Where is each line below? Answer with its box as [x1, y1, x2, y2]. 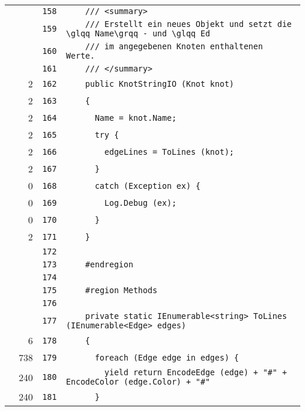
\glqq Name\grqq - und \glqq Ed [66, 29, 211, 38]
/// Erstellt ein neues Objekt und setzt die [85, 19, 292, 29]
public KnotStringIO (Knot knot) [85, 79, 235, 89]
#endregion [85, 260, 134, 269]
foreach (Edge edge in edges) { [94, 352, 239, 362]
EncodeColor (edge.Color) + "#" [66, 377, 211, 386]
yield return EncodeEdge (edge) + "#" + [104, 368, 287, 377]
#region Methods [85, 286, 158, 295]
